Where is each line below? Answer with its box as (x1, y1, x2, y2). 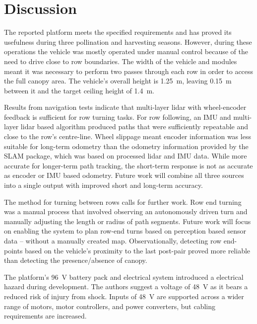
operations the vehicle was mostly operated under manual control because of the (4, 46, 248, 57)
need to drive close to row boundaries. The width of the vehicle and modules (4, 56, 237, 66)
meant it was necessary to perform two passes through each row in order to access (4, 66, 254, 76)
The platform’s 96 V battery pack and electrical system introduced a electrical (4, 271, 244, 282)
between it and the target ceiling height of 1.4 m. (4, 85, 154, 95)
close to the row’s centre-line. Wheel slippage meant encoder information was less (4, 131, 251, 142)
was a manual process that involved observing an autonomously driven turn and (4, 206, 248, 217)
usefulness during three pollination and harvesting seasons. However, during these (4, 36, 252, 47)
